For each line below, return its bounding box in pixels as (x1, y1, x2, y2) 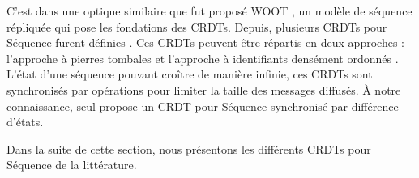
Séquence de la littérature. (6, 156, 137, 173)
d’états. (6, 113, 44, 130)
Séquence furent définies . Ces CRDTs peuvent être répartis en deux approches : (6, 34, 404, 51)
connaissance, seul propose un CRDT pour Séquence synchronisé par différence (6, 97, 399, 114)
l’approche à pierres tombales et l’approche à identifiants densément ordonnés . (6, 49, 399, 66)
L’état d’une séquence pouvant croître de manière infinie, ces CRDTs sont (6, 66, 373, 83)
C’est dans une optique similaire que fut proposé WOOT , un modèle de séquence (6, 2, 413, 19)
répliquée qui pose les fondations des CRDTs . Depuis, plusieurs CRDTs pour (6, 18, 387, 35)
